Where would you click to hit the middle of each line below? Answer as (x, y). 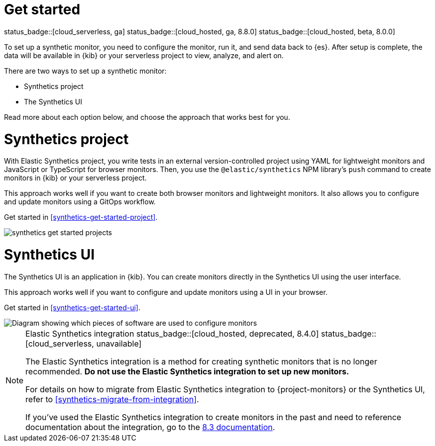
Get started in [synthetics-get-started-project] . (81, 217)
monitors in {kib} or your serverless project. (75, 178)
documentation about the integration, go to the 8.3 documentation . (150, 427)
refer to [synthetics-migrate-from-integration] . (112, 399)
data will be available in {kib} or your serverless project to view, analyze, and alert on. (144, 55)
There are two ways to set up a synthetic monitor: (85, 71)
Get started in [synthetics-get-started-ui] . (72, 307)
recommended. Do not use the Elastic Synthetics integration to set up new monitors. (187, 371)
